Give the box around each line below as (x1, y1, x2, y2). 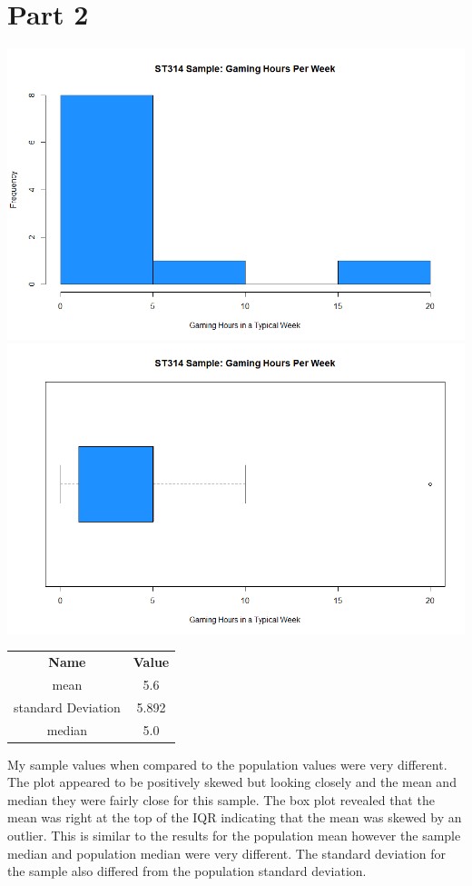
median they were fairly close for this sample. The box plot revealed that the (7, 790, 435, 809)
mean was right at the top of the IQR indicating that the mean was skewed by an (7, 808, 462, 827)
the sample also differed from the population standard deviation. (7, 861, 367, 881)
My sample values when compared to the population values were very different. (7, 754, 447, 773)
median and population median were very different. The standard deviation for (7, 843, 446, 862)
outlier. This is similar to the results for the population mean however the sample (7, 826, 461, 845)
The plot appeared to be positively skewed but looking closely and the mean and (7, 772, 457, 791)
